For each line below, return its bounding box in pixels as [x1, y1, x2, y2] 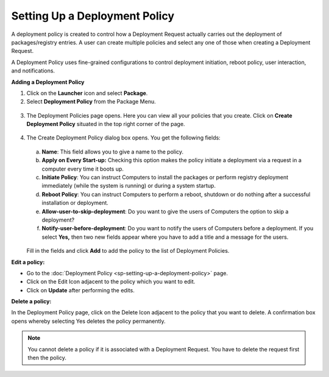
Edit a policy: [11, 258, 45, 266]
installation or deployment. [41, 199, 109, 206]
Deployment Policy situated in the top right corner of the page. [26, 121, 185, 128]
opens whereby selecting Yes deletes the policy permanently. [11, 317, 166, 325]
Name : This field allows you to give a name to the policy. [41, 148, 184, 155]
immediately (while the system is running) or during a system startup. [41, 182, 216, 189]
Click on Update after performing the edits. [26, 286, 135, 294]
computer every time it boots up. [41, 165, 124, 172]
